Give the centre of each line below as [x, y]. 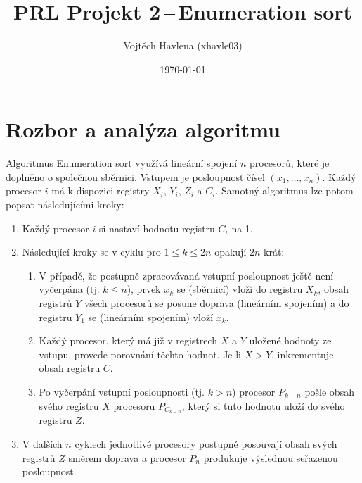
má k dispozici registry [101, 190]
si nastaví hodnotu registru [157, 228]
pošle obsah [329, 391]
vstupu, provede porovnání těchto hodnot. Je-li [140, 354]
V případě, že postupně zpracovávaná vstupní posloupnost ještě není [186, 275]
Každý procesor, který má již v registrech [128, 340]
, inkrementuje [303, 354]
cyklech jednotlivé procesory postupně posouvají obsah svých [206, 444]
